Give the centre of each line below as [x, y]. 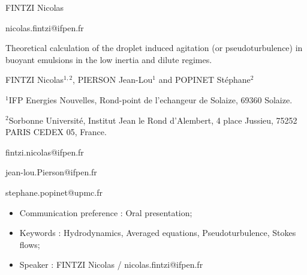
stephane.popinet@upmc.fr [54, 192]
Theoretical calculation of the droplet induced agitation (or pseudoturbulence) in [154, 48]
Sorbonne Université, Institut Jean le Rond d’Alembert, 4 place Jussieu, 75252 [153, 120]
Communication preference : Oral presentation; [106, 212]
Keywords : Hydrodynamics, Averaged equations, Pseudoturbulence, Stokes [158, 233]
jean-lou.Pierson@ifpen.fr [51, 172]
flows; [30, 244]
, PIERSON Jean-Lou [113, 80]
